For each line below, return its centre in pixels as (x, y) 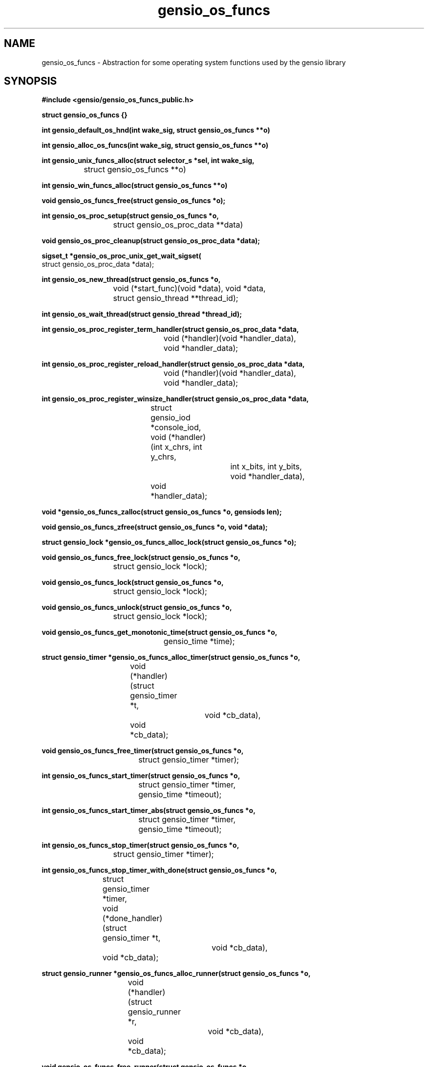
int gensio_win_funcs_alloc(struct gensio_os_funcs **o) (135, 186)
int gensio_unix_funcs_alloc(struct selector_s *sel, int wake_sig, (148, 161)
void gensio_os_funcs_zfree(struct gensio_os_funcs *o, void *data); (155, 527)
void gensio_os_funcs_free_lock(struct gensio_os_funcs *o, (141, 557)
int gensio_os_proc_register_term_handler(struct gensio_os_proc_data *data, (170, 329)
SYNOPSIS (31, 81)
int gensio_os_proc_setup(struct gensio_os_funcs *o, (130, 216)
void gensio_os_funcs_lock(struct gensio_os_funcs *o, (133, 582)
